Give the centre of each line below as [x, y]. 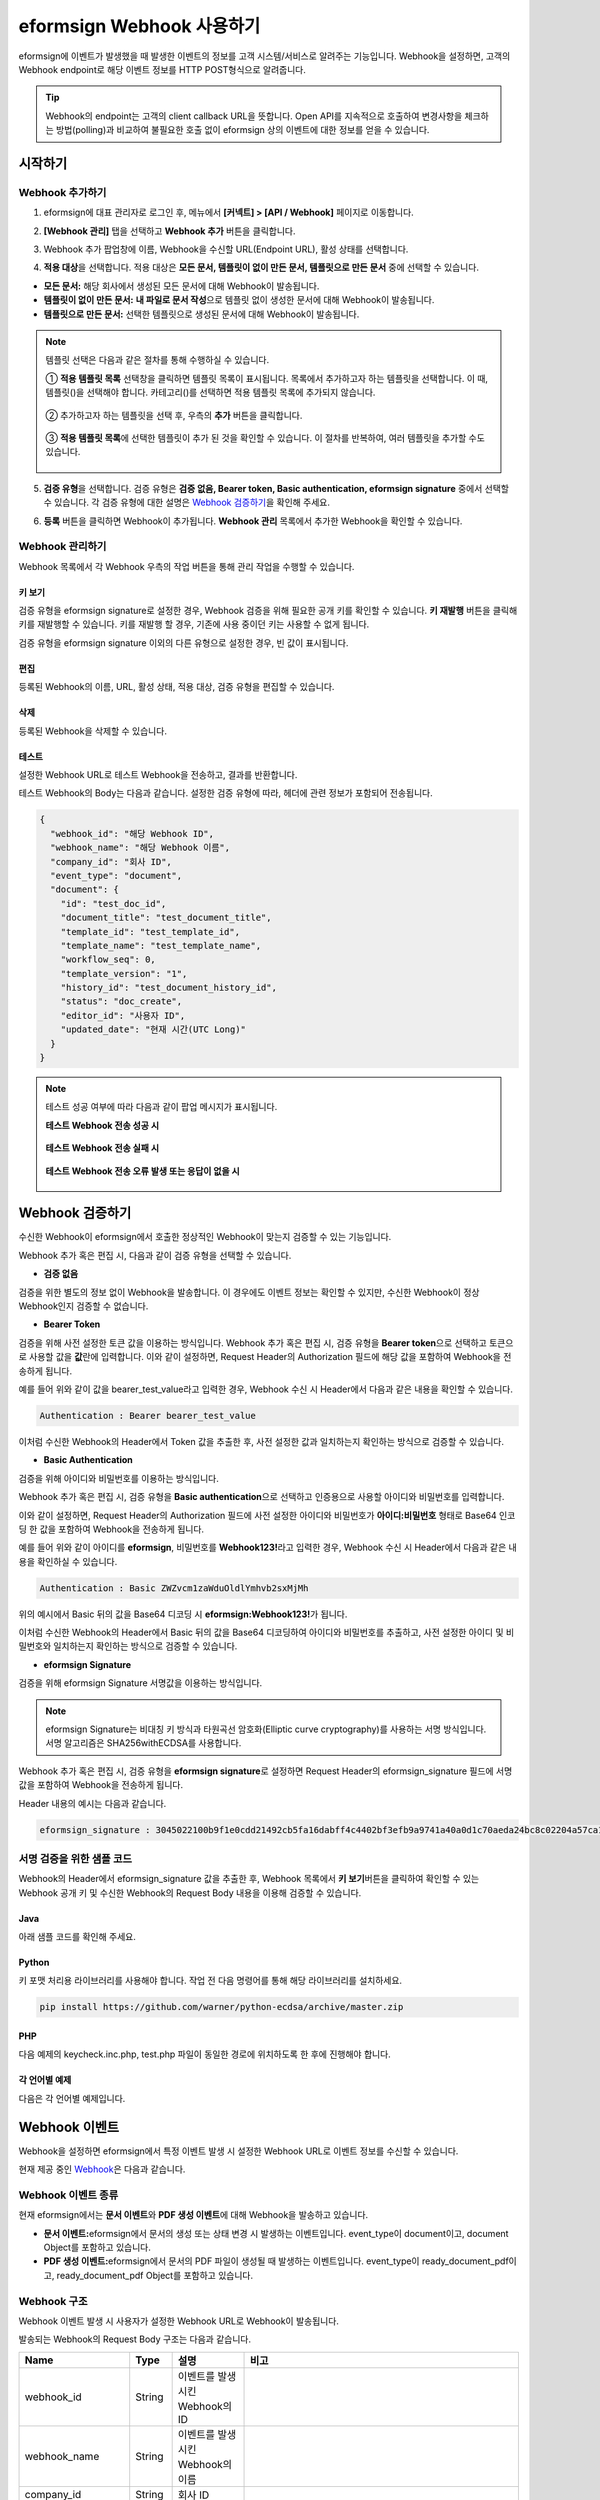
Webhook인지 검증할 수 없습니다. [83, 1306]
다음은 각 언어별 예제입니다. [72, 2098]
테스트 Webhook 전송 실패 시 [102, 1148]
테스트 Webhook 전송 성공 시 [102, 1125]
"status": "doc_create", [121, 1001]
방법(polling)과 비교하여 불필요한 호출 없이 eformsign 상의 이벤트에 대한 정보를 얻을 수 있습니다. [242, 130]
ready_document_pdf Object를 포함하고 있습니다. [155, 2275]
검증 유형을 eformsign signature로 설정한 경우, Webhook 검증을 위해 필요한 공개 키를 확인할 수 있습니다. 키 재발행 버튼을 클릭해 [268, 611]
